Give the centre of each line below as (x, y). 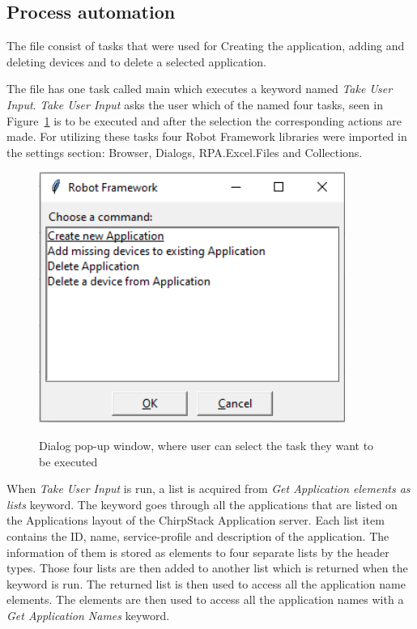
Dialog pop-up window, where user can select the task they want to (206, 446)
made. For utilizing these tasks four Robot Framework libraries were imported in (207, 136)
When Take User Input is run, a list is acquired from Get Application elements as (208, 489)
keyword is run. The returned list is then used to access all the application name (206, 583)
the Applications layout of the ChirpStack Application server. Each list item (196, 520)
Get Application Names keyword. (88, 615)
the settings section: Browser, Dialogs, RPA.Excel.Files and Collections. (185, 152)
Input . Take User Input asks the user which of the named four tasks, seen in (195, 104)
